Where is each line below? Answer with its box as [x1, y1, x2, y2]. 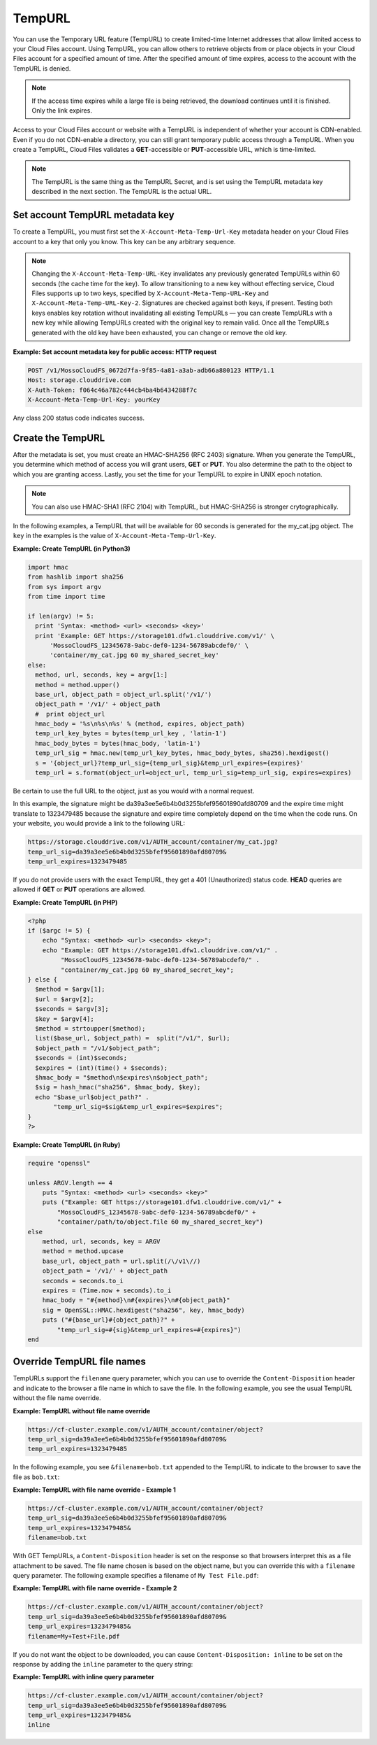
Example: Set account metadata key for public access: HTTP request [13, 348, 217, 356]
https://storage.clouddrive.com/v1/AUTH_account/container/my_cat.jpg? [27, 838, 279, 846]
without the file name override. [13, 1394, 101, 1402]
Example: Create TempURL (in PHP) [13, 898, 118, 906]
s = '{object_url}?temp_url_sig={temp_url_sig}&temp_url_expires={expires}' [35, 759, 304, 767]
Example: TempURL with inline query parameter [13, 1673, 155, 1681]
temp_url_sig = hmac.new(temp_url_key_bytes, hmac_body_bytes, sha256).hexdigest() [35, 749, 330, 757]
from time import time [27, 592, 105, 600]
